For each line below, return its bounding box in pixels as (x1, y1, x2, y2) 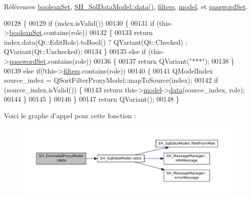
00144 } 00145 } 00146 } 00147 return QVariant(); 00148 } (4, 94, 180, 104)
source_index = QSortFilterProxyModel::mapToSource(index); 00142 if (4, 75, 218, 85)
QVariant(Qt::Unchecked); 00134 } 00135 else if (4, 46, 146, 56)
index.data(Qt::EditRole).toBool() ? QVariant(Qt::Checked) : (4, 36, 188, 47)
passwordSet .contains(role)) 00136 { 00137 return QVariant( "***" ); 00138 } (9, 55, 234, 66)
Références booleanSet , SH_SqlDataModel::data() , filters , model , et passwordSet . (4, 1, 248, 11)
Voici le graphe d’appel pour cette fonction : (4, 110, 136, 120)
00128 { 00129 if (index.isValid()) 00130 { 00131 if (4, 18, 154, 28)
